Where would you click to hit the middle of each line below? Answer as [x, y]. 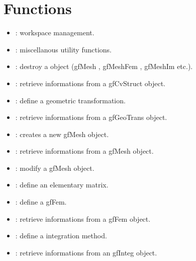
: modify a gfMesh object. [55, 168]
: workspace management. [55, 32]
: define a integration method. [61, 236]
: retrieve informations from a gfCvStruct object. [90, 83]
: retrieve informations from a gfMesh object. [84, 151]
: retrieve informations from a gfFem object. [83, 218]
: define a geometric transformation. [70, 100]
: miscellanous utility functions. [63, 49]
